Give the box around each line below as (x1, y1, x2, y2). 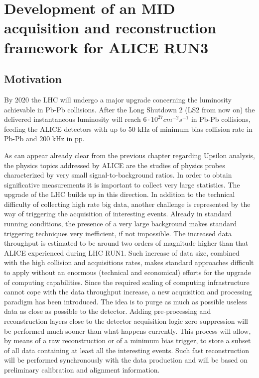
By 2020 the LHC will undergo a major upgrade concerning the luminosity (4, 94, 232, 104)
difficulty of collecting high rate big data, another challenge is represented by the (4, 198, 251, 209)
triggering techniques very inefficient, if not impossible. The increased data (4, 228, 232, 238)
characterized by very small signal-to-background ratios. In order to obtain (4, 170, 232, 180)
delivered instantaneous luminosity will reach (4, 114, 141, 124)
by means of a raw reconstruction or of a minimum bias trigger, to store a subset (4, 335, 251, 346)
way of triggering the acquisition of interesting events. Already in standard (4, 208, 232, 219)
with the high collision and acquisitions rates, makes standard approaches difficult (4, 257, 254, 268)
